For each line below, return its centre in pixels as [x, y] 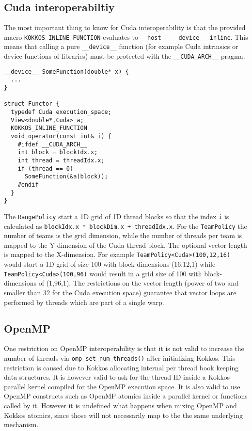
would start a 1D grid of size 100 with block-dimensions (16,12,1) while [110, 264]
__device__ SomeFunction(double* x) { [66, 72]
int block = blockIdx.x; [58, 152]
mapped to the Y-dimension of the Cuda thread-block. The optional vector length [126, 245]
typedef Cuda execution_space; [61, 112]
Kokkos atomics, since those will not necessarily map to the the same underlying [123, 415]
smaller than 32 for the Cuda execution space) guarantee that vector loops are [120, 292]
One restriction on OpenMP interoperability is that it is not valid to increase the [124, 348]
